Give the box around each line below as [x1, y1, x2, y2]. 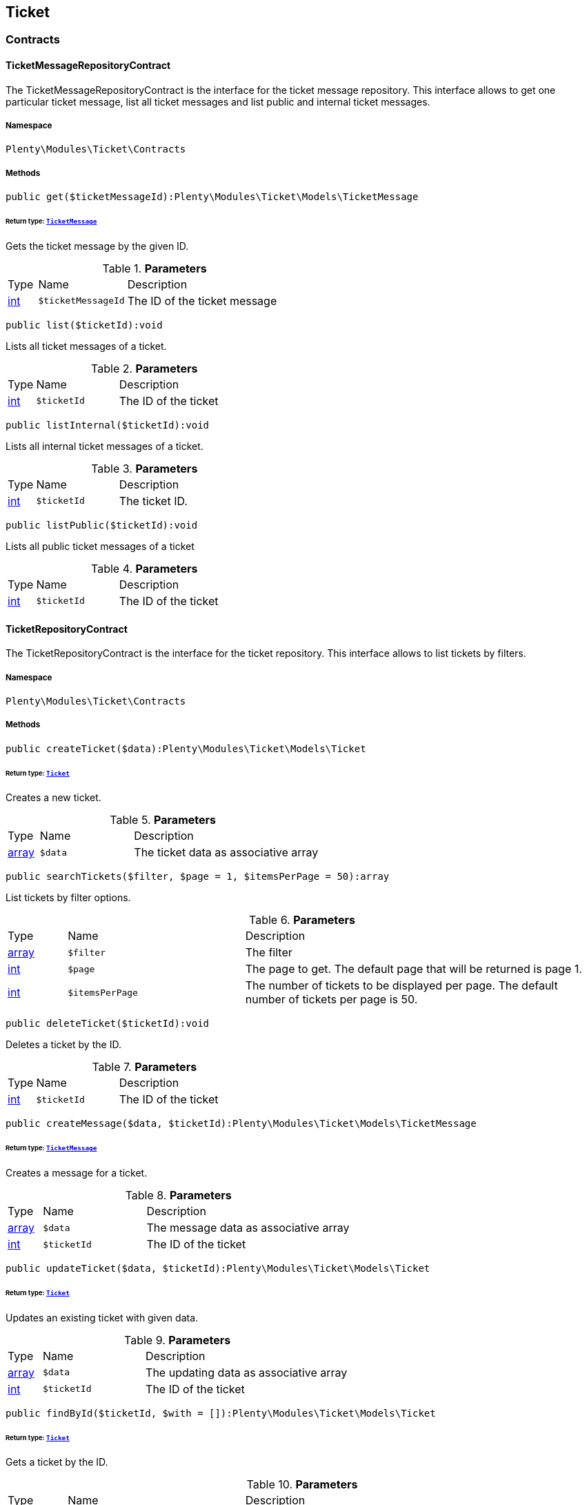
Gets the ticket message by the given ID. [6, 239, 189, 252]
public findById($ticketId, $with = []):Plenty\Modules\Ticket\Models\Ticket [6, 1407, 436, 1419]
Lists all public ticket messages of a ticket [6, 540, 195, 552]
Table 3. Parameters [91, 461, 198, 475]
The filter [245, 945, 292, 960]
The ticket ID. [119, 493, 188, 508]
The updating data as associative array [146, 1365, 348, 1379]
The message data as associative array [146, 1221, 350, 1235]
